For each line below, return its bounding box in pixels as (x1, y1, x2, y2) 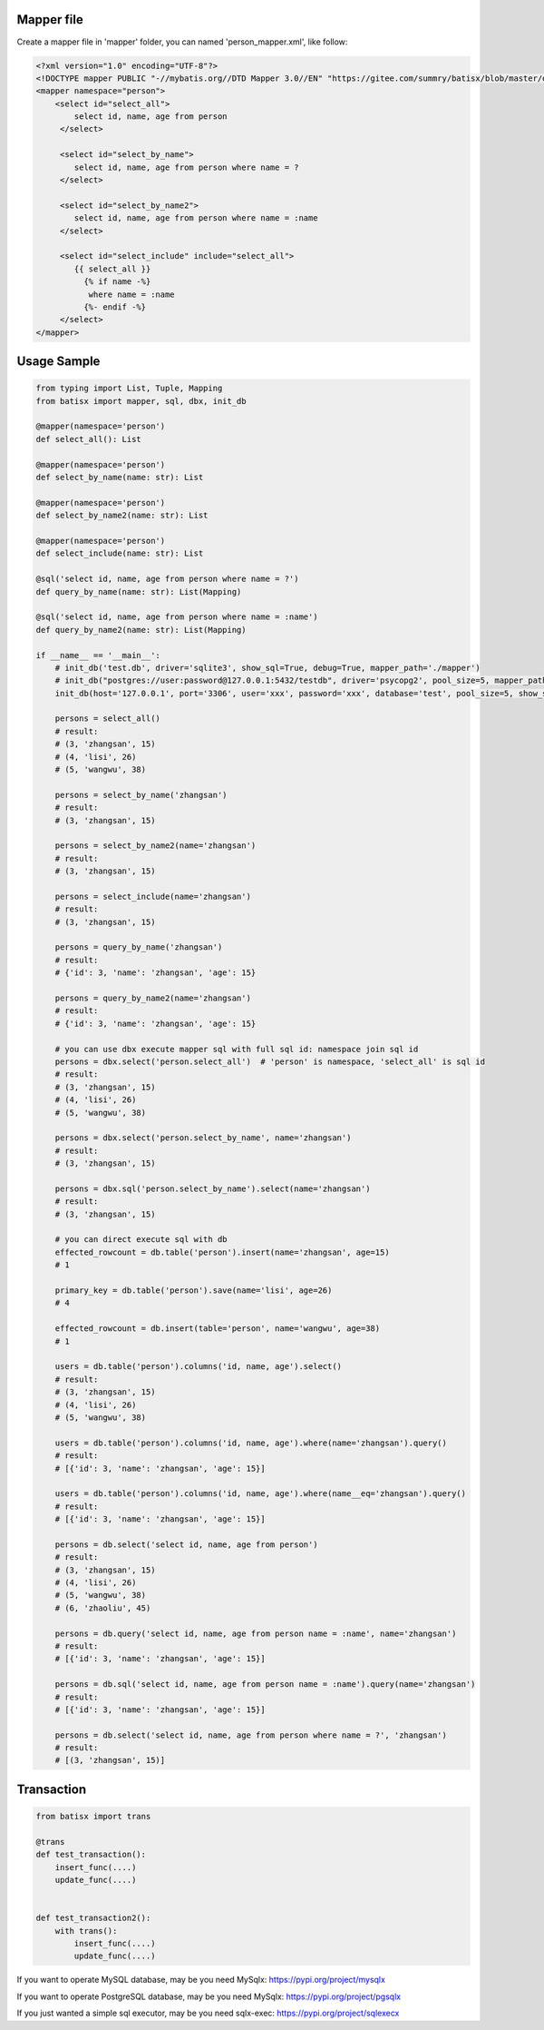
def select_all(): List (35, 434, 142, 444)
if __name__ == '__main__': (35, 650, 160, 660)
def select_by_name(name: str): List (35, 472, 204, 483)
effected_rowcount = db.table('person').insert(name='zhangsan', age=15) (54, 1247, 390, 1257)
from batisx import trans (35, 1811, 151, 1822)
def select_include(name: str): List (35, 548, 204, 558)
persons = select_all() (54, 714, 160, 724)
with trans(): (54, 1926, 118, 1936)
